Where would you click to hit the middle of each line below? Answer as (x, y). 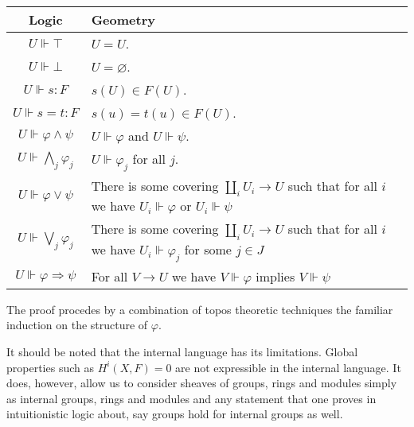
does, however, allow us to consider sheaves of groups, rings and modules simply (202, 383)
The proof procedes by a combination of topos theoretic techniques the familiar (200, 309)
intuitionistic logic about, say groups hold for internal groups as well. (175, 414)
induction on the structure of (77, 325)
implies (275, 276)
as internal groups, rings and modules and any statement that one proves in (191, 398)
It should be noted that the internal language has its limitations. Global (182, 351)
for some (208, 249)
